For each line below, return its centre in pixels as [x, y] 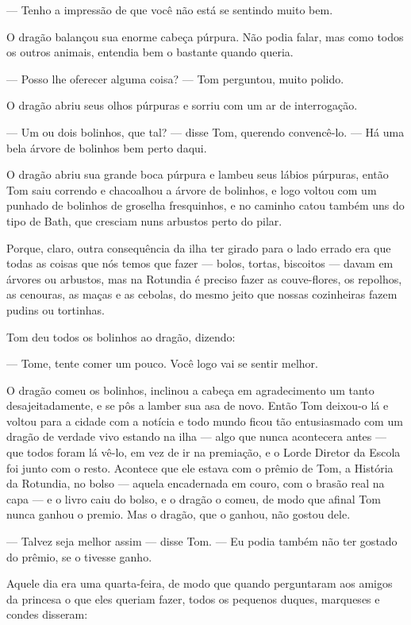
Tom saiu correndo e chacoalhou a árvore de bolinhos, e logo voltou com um [192, 189]
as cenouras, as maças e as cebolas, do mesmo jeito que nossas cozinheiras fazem [202, 294]
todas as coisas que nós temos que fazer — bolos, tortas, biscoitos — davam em [200, 263]
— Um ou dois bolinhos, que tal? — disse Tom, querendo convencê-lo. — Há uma [205, 131]
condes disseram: [47, 614]
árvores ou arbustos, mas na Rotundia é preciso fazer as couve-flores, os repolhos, [204, 278]
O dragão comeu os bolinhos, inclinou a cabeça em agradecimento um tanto [190, 390]
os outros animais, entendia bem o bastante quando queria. [150, 52]
